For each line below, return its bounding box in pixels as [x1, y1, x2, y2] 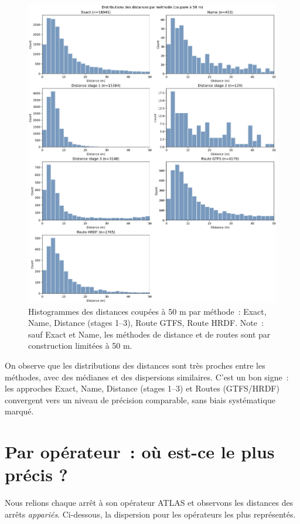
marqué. [5, 405, 34, 417]
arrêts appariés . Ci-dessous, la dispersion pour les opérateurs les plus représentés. [5, 508, 296, 520]
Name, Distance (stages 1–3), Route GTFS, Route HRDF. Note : [28, 317, 264, 329]
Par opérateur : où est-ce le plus [5, 440, 275, 464]
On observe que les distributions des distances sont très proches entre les [5, 359, 265, 371]
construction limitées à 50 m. [28, 339, 132, 352]
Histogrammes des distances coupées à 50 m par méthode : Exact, [28, 305, 267, 317]
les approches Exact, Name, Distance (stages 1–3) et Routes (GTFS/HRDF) [5, 382, 279, 394]
